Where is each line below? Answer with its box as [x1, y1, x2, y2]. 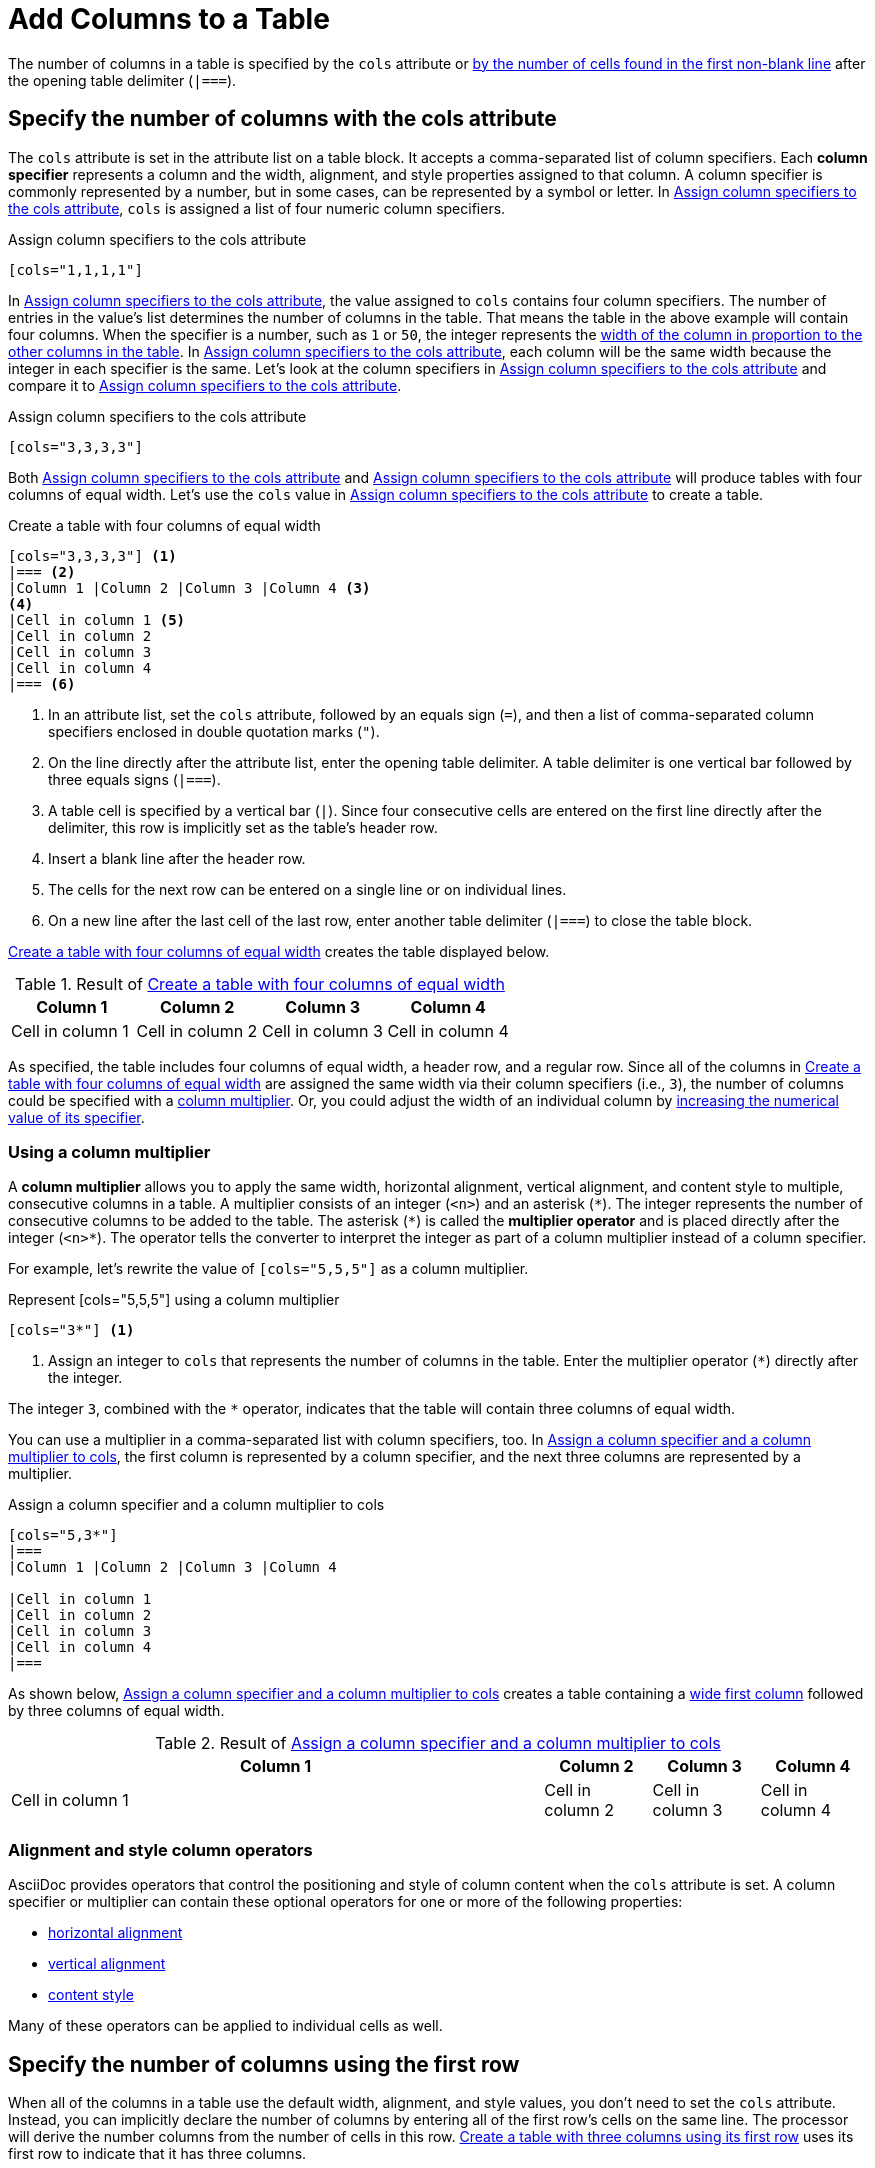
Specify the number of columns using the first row [8, 2051, 520, 2077]
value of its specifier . [8, 1108, 145, 1126]
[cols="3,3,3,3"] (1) [8, 547, 177, 564]
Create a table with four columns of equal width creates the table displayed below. [8, 942, 550, 960]
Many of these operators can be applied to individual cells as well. [8, 2017, 443, 2035]
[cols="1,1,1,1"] [8, 261, 143, 278]
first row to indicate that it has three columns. [8, 2144, 307, 2162]
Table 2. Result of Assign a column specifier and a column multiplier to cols [155, 1733, 721, 1754]
